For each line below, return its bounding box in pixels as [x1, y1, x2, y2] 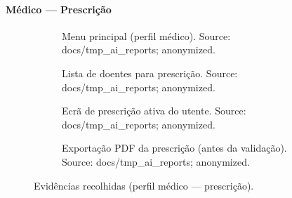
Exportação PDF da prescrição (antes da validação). [62, 140, 287, 155]
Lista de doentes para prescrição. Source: [62, 65, 238, 80]
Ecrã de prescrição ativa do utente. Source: [62, 103, 246, 118]
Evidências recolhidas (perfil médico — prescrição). [34, 178, 254, 192]
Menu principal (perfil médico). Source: [62, 28, 231, 43]
